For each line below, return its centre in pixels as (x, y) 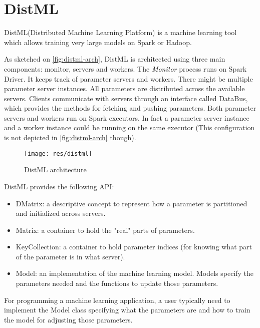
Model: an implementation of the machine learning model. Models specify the (135, 273)
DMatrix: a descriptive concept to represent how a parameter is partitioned (132, 203)
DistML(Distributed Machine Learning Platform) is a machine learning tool (120, 32)
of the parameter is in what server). (70, 256)
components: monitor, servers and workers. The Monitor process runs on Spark (125, 68)
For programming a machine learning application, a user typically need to (117, 300)
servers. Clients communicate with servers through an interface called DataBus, (126, 98)
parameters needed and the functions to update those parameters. (117, 283)
